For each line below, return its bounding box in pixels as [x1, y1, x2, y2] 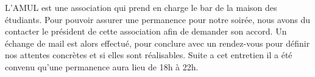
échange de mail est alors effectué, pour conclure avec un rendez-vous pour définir [5, 36, 310, 49]
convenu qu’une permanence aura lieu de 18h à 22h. [5, 60, 199, 73]
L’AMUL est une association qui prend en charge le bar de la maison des [5, 1, 277, 13]
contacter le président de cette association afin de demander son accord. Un [5, 25, 287, 38]
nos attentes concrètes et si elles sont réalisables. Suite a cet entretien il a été [5, 49, 292, 61]
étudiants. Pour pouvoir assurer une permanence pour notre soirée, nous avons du [5, 13, 311, 25]
